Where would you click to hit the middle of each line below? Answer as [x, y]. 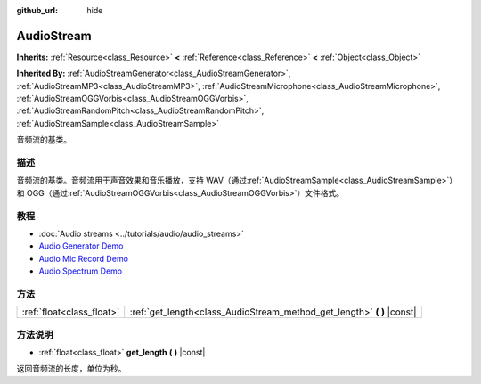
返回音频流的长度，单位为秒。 [71, 369]
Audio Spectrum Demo [81, 271]
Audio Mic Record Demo [84, 258]
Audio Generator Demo [81, 246]
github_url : [37, 10]
